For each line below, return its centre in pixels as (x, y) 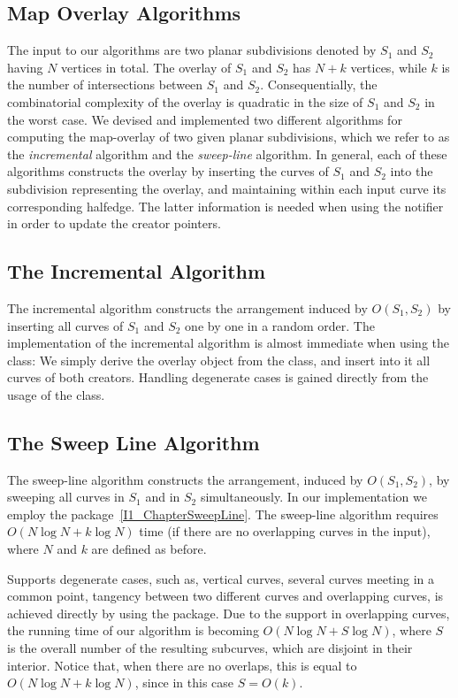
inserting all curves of (65, 325)
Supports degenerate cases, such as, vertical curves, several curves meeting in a (221, 578)
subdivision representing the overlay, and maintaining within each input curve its (227, 188)
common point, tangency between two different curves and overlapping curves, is (225, 596)
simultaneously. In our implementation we (313, 497)
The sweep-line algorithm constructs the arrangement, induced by (185, 479)
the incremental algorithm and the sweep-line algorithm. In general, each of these (227, 153)
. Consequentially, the (319, 84)
